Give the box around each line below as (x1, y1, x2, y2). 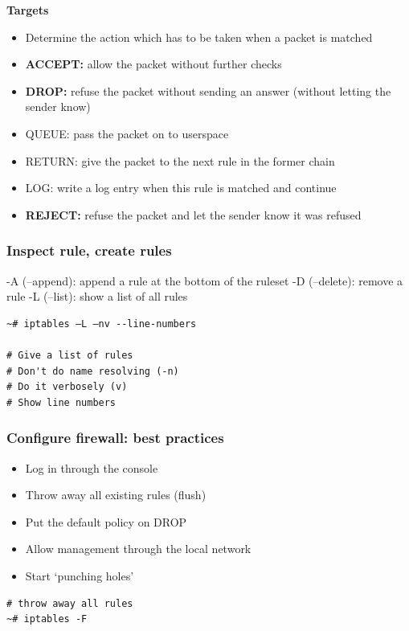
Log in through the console (25, 459, 158, 476)
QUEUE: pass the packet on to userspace (25, 125, 229, 141)
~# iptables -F (6, 613, 88, 625)
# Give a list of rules (6, 349, 133, 361)
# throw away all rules (6, 597, 133, 609)
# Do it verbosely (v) (6, 381, 128, 393)
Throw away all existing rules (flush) (25, 486, 207, 503)
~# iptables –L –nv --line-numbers (6, 318, 197, 330)
